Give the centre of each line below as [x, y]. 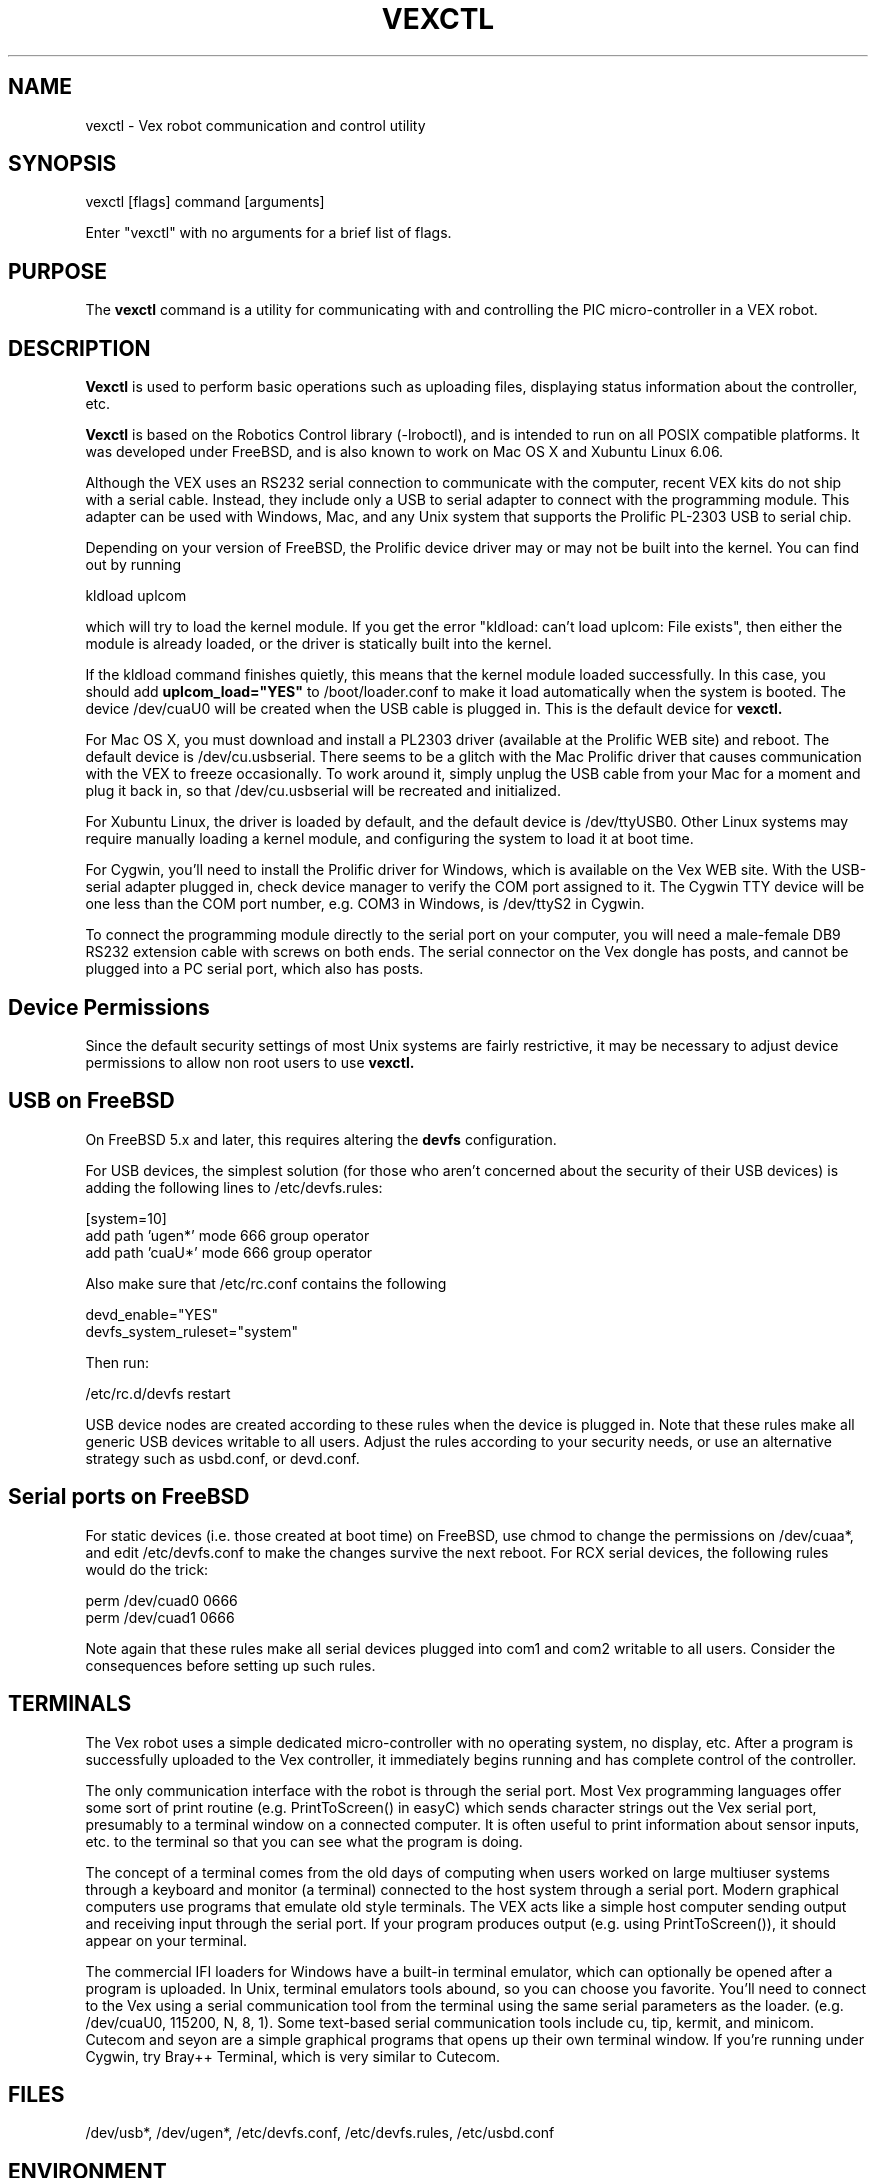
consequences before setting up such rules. [230, 1665]
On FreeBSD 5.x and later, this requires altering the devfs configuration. [321, 1139]
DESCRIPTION [79, 348]
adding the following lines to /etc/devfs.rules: [234, 1187]
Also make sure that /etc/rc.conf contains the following [266, 1283]
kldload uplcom [136, 596]
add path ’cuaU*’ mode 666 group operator [229, 1252]
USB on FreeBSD [91, 1101]
